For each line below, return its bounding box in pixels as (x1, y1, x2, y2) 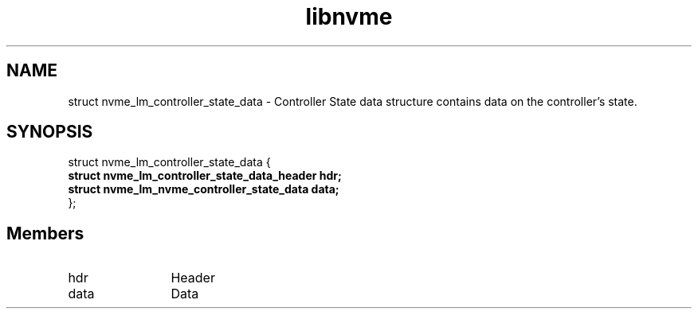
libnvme (305, 3, 393, 30)
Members (6, 223, 84, 243)
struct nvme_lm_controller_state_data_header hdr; (68, 169, 342, 183)
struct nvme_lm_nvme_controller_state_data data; (68, 182, 339, 196)
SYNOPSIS (6, 122, 93, 142)
